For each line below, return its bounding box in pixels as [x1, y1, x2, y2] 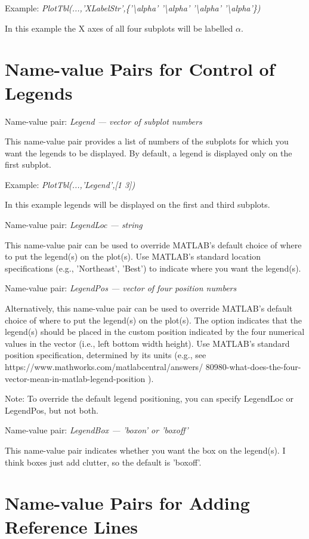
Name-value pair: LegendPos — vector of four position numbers [5, 282, 237, 294]
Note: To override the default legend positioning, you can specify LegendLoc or [5, 392, 294, 405]
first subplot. [5, 158, 51, 171]
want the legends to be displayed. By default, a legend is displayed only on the [5, 146, 292, 159]
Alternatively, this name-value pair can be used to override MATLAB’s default [5, 302, 293, 315]
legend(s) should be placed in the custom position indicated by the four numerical [5, 325, 305, 338]
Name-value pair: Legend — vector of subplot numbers [5, 115, 202, 127]
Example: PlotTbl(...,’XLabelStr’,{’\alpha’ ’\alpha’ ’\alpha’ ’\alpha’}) [5, 2, 261, 14]
